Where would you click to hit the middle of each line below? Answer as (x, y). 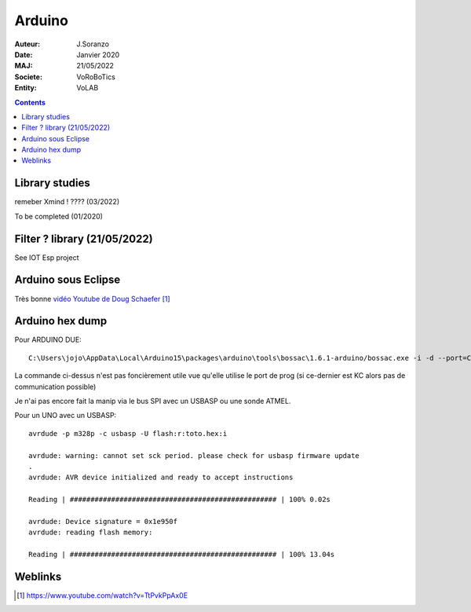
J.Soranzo (93, 44)
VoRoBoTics (96, 77)
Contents (30, 102)
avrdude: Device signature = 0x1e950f (103, 521)
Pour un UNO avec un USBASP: (66, 416)
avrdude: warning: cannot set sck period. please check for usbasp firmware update (194, 455)
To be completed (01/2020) (59, 216)
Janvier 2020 (98, 54)
